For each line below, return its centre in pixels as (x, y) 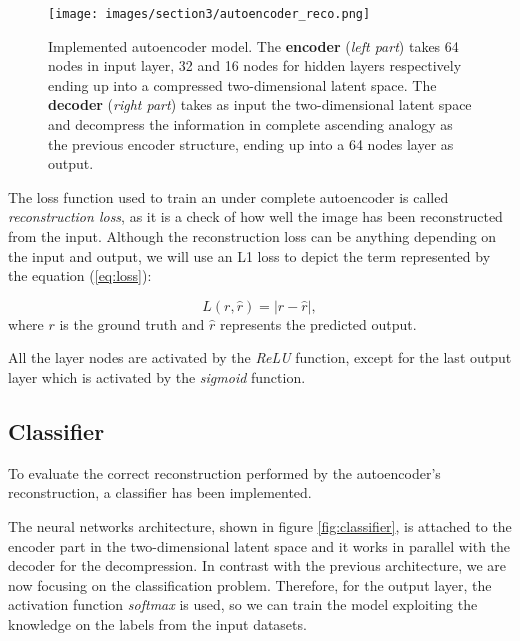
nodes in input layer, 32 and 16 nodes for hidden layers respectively (255, 65)
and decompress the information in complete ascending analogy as (250, 124)
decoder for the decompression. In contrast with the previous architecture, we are (257, 565)
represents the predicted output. (318, 323)
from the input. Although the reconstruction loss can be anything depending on (252, 236)
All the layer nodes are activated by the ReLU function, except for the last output (260, 357)
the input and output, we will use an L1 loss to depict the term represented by (249, 255)
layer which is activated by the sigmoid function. (157, 376)
